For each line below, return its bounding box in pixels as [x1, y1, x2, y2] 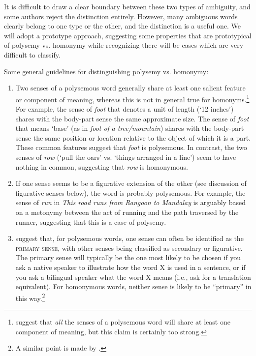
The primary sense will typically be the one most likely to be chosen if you [15, 252, 241, 263]
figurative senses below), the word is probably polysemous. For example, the [15, 187, 246, 198]
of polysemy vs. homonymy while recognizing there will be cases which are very [4, 40, 244, 50]
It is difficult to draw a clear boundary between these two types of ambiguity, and [4, 1, 251, 11]
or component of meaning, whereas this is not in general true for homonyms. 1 [15, 92, 250, 104]
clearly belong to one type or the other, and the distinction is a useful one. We [4, 21, 241, 31]
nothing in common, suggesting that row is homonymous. [15, 161, 189, 172]
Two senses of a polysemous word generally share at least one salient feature [15, 83, 246, 93]
